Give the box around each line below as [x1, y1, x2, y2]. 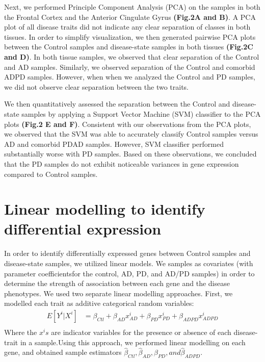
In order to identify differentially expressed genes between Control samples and [4, 248, 251, 258]
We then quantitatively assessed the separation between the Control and [4, 98, 230, 109]
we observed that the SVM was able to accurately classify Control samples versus [4, 128, 258, 139]
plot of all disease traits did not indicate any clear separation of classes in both [4, 21, 251, 32]
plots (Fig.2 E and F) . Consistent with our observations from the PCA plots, [4, 118, 251, 129]
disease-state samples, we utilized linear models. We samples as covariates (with [4, 258, 253, 268]
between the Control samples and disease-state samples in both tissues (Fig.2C [4, 41, 253, 52]
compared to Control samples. [4, 168, 98, 179]
